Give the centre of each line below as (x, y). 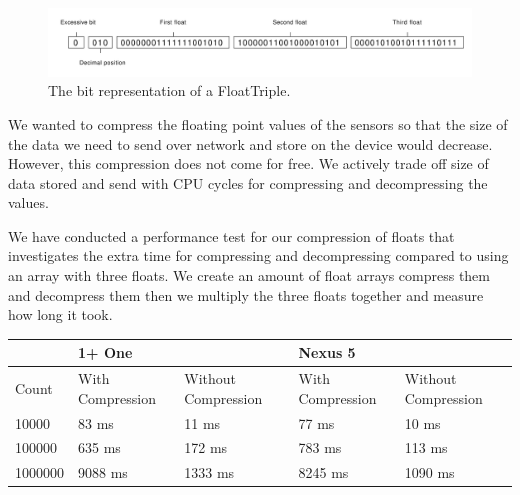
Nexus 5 (327, 352)
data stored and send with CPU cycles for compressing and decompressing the (248, 182)
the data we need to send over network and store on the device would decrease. (250, 143)
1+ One (105, 352)
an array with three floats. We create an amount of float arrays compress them (249, 275)
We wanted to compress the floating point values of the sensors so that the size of (258, 123)
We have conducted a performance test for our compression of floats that (231, 235)
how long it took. (60, 314)
